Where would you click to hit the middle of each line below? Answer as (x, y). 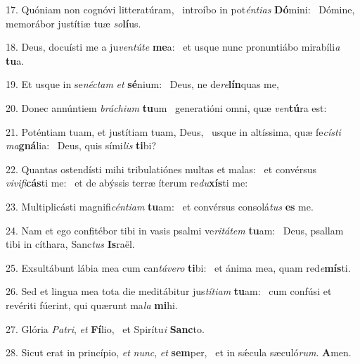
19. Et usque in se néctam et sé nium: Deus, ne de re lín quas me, (142, 84)
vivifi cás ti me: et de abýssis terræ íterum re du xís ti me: (127, 183)
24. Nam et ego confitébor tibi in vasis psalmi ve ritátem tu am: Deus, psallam (175, 230)
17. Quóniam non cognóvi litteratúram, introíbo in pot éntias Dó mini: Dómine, (180, 9)
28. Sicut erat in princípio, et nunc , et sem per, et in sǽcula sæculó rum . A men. (179, 352)
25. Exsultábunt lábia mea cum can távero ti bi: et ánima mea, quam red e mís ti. (178, 267)
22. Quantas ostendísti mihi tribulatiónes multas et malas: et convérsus (161, 169)
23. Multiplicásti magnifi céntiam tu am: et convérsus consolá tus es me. (160, 206)
